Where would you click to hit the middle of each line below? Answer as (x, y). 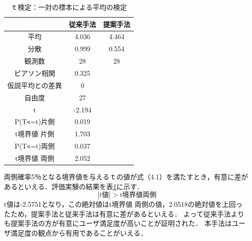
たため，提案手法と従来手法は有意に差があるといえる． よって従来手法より (124, 213)
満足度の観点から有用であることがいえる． (79, 233)
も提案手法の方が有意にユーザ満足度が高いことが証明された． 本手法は (118, 223)
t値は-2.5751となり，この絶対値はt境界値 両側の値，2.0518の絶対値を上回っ (123, 204)
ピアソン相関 (34, 73)
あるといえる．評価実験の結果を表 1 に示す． (74, 186)
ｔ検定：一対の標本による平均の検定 (69, 7)
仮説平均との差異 (35, 85)
